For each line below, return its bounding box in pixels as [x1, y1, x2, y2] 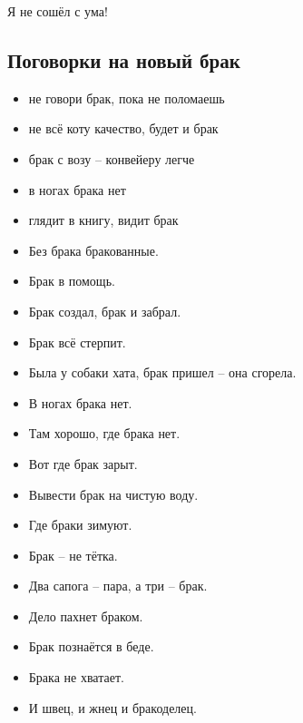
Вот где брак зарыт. [28, 454, 138, 473]
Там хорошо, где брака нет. [28, 424, 181, 443]
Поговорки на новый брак [7, 45, 240, 73]
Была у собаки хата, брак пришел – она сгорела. [28, 363, 297, 382]
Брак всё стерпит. [28, 332, 126, 351]
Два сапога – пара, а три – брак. [28, 576, 208, 595]
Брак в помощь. [28, 271, 115, 290]
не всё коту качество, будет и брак [28, 119, 219, 138]
